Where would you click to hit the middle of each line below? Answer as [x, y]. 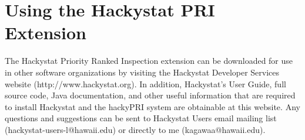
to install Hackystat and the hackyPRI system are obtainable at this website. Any [152, 106]
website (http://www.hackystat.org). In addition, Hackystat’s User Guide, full [145, 83]
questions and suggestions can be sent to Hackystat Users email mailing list [141, 118]
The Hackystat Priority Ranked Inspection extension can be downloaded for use [149, 61]
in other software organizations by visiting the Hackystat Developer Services [142, 72]
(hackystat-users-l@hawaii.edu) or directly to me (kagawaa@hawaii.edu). [135, 129]
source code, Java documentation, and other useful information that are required [150, 95]
